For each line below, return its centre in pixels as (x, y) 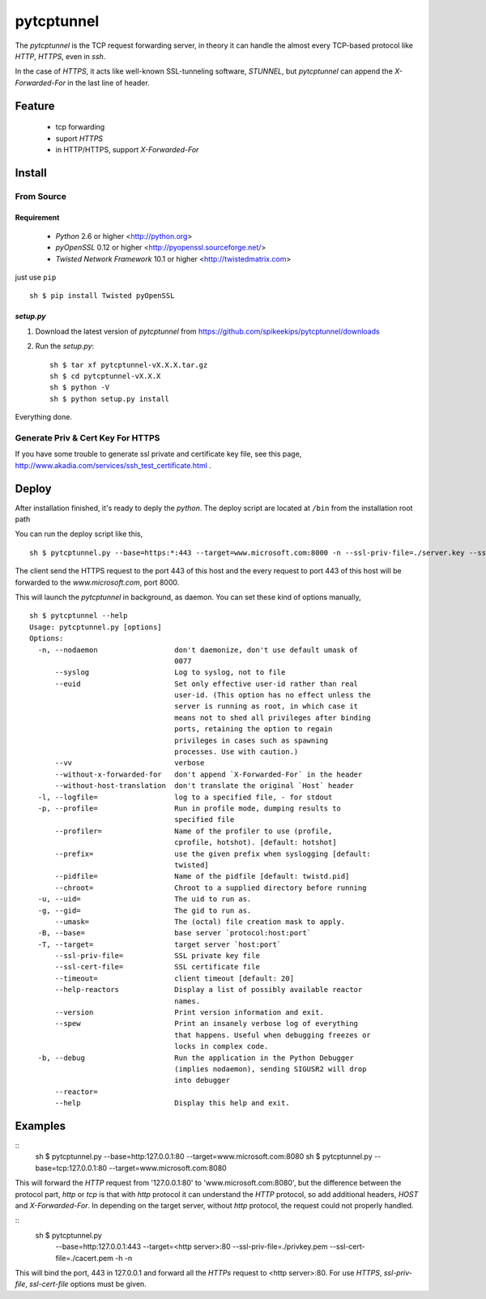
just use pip (36, 277)
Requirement (37, 218)
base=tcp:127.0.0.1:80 (71, 1168)
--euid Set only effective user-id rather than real (207, 684)
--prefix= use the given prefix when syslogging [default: (213, 854)
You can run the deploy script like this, (79, 534)
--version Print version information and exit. (189, 1013)
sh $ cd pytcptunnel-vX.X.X (105, 376)
